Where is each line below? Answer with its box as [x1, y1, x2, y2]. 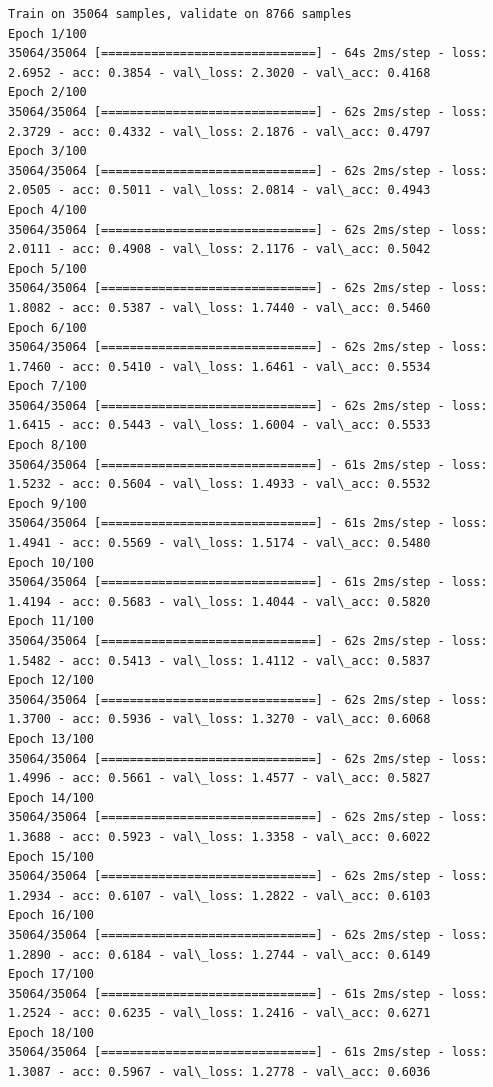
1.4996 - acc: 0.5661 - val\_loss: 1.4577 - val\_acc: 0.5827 [8, 771, 431, 786]
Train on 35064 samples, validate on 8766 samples [8, 7, 352, 21]
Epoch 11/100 [8, 614, 94, 629]
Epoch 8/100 [8, 438, 87, 453]
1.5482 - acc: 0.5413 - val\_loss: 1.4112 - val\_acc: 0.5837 [8, 653, 431, 668]
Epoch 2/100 [8, 85, 87, 100]
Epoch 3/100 [8, 144, 87, 159]
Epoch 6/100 [8, 320, 87, 335]
